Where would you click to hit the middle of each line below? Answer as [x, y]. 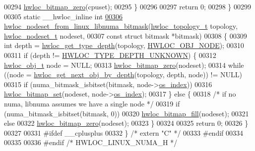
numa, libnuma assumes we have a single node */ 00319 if [92, 103]
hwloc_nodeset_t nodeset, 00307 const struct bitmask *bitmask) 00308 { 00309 [126, 35]
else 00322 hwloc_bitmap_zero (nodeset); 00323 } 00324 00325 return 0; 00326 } [126, 123]
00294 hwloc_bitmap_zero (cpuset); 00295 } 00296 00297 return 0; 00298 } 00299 [127, 6]
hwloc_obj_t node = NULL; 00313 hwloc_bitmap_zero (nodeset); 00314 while [124, 65]
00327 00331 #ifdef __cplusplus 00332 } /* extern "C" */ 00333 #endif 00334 [124, 132]
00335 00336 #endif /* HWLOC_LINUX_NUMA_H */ [91, 142]
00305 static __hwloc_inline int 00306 [63, 16]
